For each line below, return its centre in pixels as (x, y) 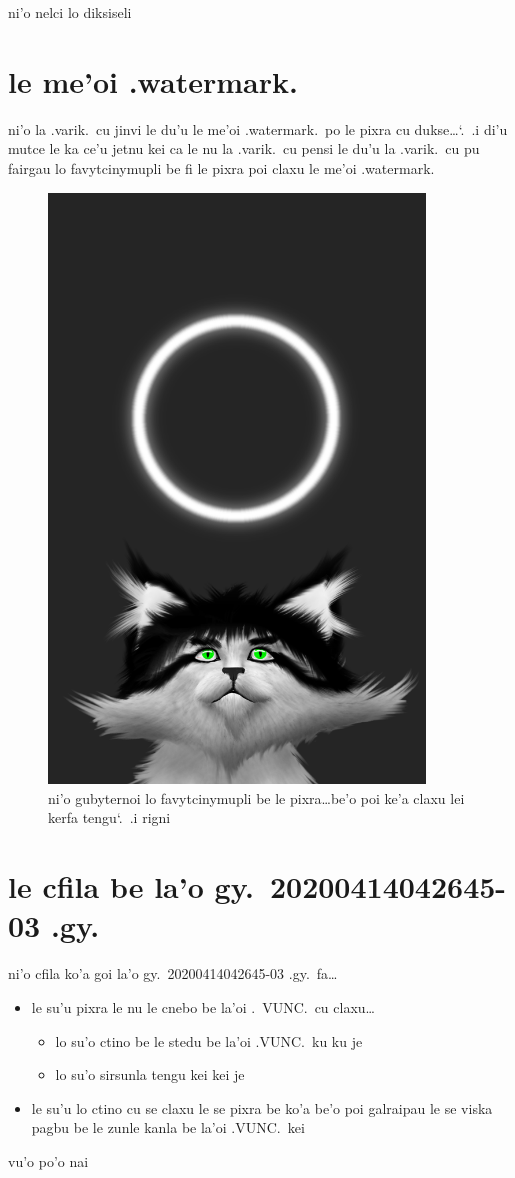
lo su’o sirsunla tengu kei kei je (150, 1074)
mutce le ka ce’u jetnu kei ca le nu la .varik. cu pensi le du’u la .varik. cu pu (244, 148)
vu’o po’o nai (48, 1160)
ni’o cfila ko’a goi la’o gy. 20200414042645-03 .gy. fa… (173, 973)
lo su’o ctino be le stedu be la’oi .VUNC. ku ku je (209, 1040)
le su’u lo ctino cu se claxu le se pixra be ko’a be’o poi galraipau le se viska (262, 1107)
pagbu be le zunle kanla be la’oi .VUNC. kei (168, 1127)
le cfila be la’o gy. (131, 886)
